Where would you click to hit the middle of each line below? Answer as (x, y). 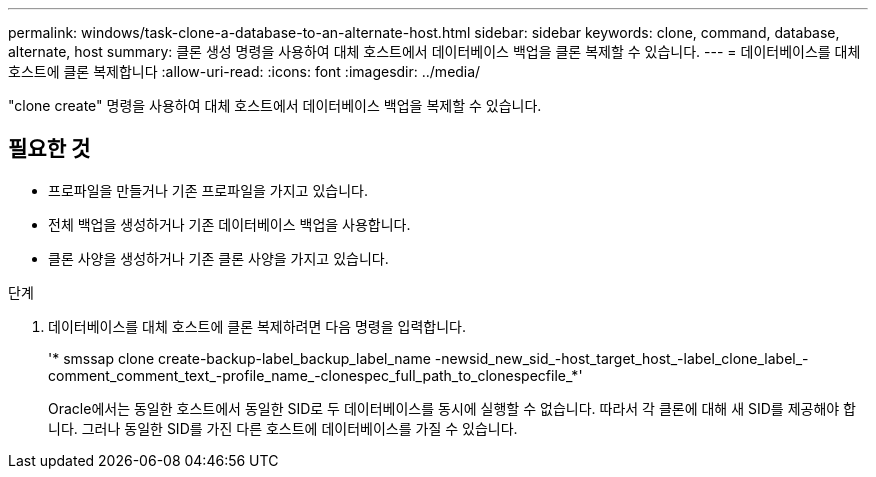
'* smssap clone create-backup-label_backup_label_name (239, 358)
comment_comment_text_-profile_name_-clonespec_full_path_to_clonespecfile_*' (315, 375)
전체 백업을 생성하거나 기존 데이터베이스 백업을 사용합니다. (229, 224)
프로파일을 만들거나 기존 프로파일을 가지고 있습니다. (208, 190)
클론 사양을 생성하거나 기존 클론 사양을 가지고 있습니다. (218, 258)
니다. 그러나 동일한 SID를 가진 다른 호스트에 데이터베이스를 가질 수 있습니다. (283, 428)
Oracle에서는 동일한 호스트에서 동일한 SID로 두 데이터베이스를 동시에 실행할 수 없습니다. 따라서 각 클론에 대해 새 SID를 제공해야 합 (452, 408)
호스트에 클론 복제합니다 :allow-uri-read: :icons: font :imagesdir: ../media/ (244, 71)
